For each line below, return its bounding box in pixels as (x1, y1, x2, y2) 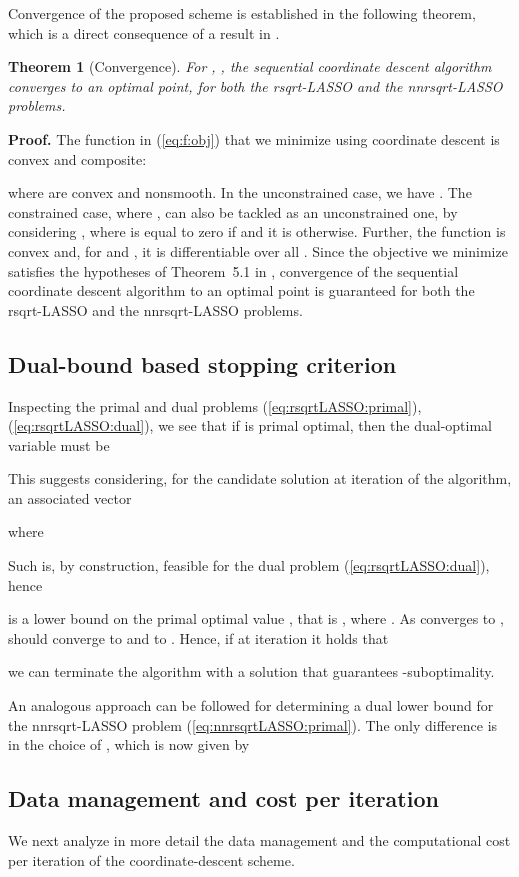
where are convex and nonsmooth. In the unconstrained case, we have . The (8, 182, 472, 203)
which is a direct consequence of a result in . (8, 22, 280, 43)
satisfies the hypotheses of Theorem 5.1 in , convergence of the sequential (8, 260, 459, 281)
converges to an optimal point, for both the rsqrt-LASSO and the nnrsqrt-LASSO (8, 75, 503, 96)
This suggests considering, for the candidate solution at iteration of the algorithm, (8, 468, 512, 489)
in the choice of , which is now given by (8, 734, 250, 755)
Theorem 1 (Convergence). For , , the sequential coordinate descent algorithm (8, 56, 492, 77)
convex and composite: (8, 148, 147, 169)
